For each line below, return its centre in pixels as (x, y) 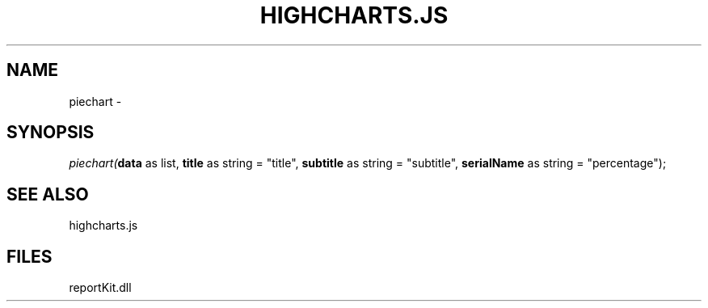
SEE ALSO (48, 194)
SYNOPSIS (51, 133)
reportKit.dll (100, 288)
